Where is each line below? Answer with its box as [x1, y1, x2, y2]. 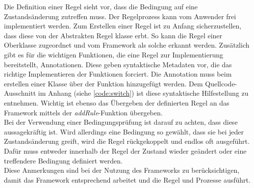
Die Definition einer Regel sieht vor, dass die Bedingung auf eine [4, 1, 198, 11]
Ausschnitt [4, 88, 36, 98]
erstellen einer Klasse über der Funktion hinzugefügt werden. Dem [4, 78, 203, 88]
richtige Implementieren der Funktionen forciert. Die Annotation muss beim [4, 69, 232, 79]
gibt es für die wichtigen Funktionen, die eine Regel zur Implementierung [4, 49, 224, 59]
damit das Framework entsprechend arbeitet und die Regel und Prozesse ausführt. [4, 174, 251, 185]
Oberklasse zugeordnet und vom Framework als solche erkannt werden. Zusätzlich [4, 40, 250, 50]
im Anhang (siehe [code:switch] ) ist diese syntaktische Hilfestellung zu [38, 88, 249, 98]
